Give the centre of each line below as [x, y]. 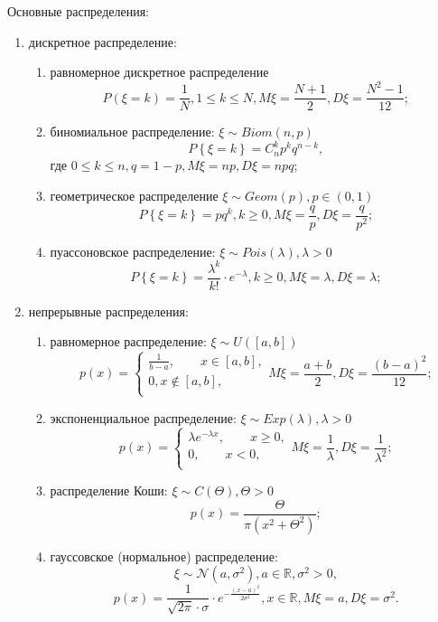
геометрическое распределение [134, 196]
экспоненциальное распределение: [143, 417]
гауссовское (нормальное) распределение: [164, 556]
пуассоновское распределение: [133, 251]
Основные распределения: [79, 11]
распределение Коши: [109, 490]
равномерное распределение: [128, 341]
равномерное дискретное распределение [159, 72]
